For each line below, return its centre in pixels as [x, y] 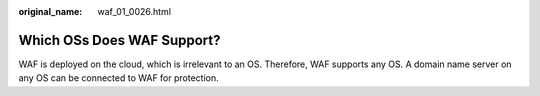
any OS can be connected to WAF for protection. [118, 78]
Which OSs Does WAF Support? [119, 40]
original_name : [50, 11]
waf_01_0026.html [134, 11]
